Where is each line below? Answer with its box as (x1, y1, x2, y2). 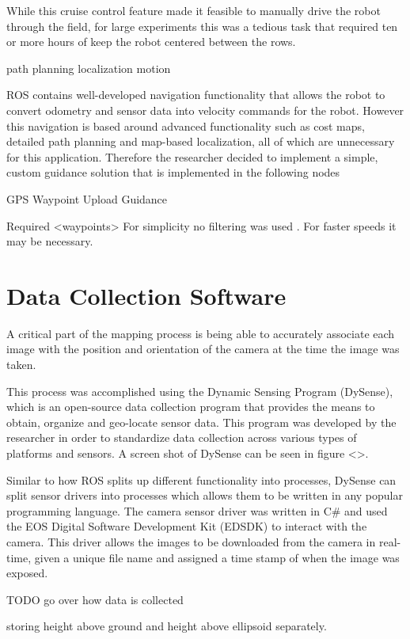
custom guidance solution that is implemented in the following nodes (6, 164, 340, 181)
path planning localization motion (6, 59, 171, 76)
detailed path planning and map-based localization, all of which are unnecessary (6, 133, 395, 150)
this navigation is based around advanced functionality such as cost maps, (6, 117, 365, 134)
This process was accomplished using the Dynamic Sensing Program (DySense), (6, 382, 393, 399)
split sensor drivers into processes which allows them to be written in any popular (6, 487, 403, 504)
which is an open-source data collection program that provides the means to (6, 398, 375, 415)
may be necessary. (6, 233, 93, 249)
